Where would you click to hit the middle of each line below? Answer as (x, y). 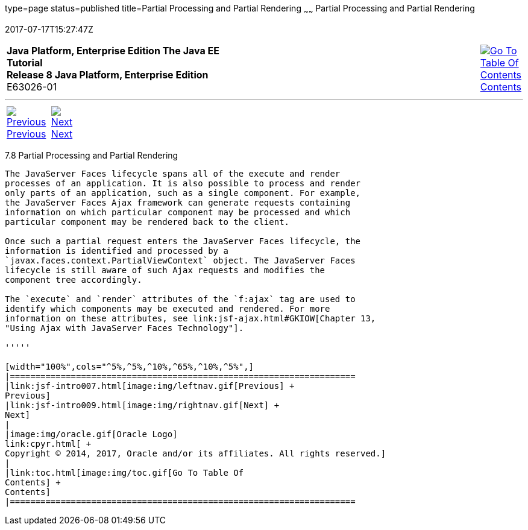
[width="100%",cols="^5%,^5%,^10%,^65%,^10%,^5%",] (130, 366)
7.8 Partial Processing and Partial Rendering (92, 155)
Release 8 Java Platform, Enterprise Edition (108, 74)
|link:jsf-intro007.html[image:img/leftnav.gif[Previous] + (150, 386)
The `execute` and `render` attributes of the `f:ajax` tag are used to (180, 299)
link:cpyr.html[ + (48, 443)
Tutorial (25, 62)
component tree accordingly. (74, 279)
